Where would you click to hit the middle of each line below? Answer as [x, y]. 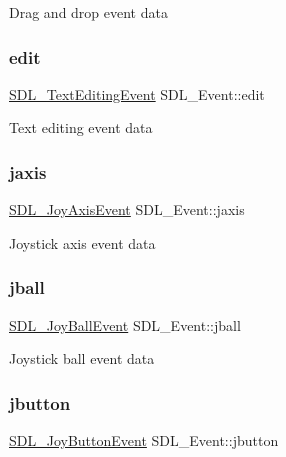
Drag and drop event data [88, 12]
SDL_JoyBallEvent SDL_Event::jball [125, 324]
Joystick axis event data [82, 242]
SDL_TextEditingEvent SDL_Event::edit [137, 93]
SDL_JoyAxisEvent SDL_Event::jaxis [127, 209]
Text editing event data [81, 127]
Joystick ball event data [82, 358]
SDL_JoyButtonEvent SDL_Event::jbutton [144, 440]
